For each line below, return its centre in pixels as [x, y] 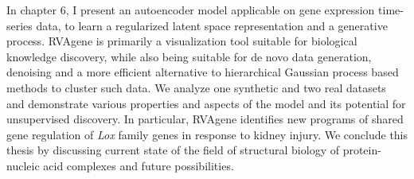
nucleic [23, 165]
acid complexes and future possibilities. [139, 165]
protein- [362, 150]
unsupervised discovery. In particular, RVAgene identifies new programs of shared [205, 119]
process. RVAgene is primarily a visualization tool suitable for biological [182, 41]
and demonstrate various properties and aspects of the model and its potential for [206, 103]
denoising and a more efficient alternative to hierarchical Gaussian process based [203, 72]
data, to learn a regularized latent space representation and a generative [212, 25]
